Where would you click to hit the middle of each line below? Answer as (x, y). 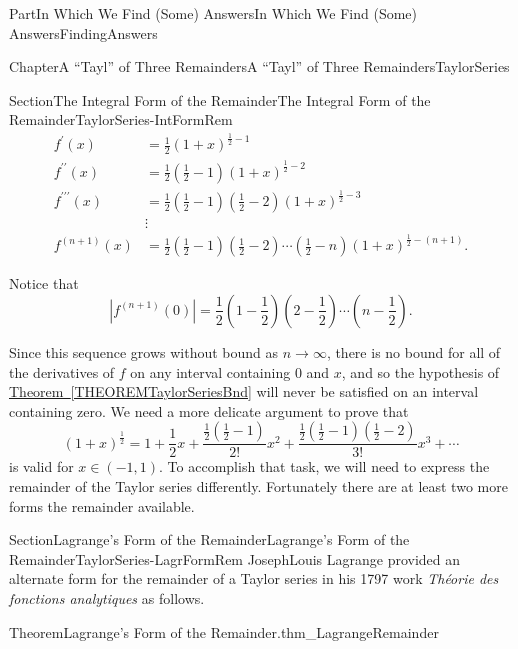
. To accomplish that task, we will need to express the (324, 466)
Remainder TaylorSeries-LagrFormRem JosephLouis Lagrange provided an (235, 558)
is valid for (41, 466)
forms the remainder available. (102, 505)
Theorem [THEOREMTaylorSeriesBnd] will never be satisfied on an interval (244, 391)
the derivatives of (62, 371)
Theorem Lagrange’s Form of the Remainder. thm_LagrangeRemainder (224, 631)
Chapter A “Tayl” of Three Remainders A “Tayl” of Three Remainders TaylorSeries (259, 66)
